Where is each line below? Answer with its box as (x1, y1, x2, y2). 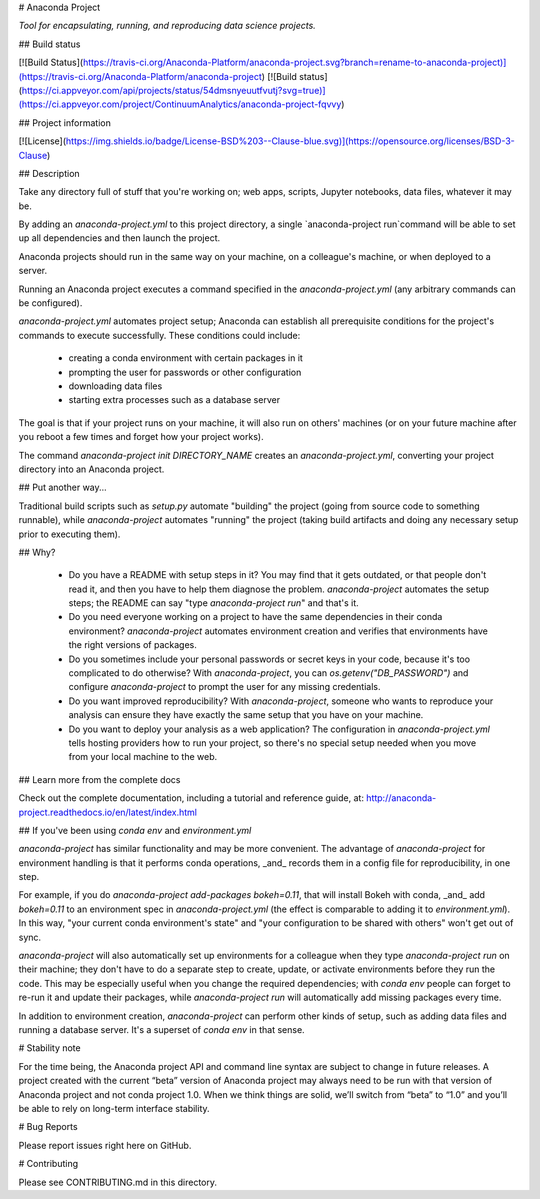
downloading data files (68, 380, 163, 392)
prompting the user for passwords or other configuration (68, 366, 302, 378)
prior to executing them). (18, 528, 121, 540)
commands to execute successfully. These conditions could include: (18, 329, 301, 341)
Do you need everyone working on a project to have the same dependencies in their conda (68, 611, 443, 623)
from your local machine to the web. (68, 751, 218, 763)
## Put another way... (18, 481, 107, 494)
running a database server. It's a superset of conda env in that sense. (18, 1024, 305, 1035)
